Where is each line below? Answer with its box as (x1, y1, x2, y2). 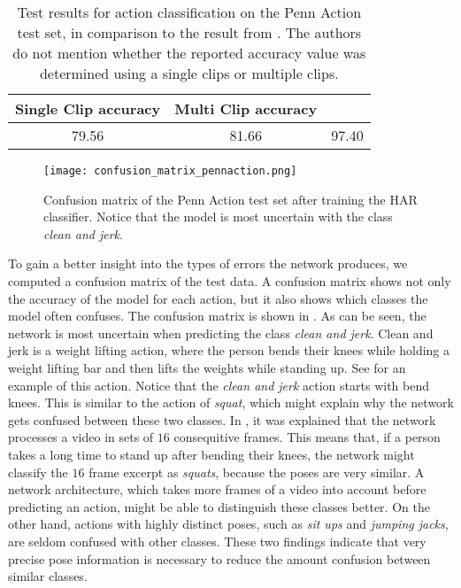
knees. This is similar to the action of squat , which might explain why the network (8, 393, 454, 412)
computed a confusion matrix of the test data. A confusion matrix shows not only (8, 272, 451, 290)
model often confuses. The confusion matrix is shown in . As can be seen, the (8, 306, 426, 325)
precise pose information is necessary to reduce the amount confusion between (8, 549, 431, 568)
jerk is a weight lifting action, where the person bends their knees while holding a (8, 341, 450, 360)
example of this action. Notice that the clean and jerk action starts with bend (8, 375, 429, 394)
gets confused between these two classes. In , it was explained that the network (8, 410, 436, 429)
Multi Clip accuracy (174, 98, 318, 119)
